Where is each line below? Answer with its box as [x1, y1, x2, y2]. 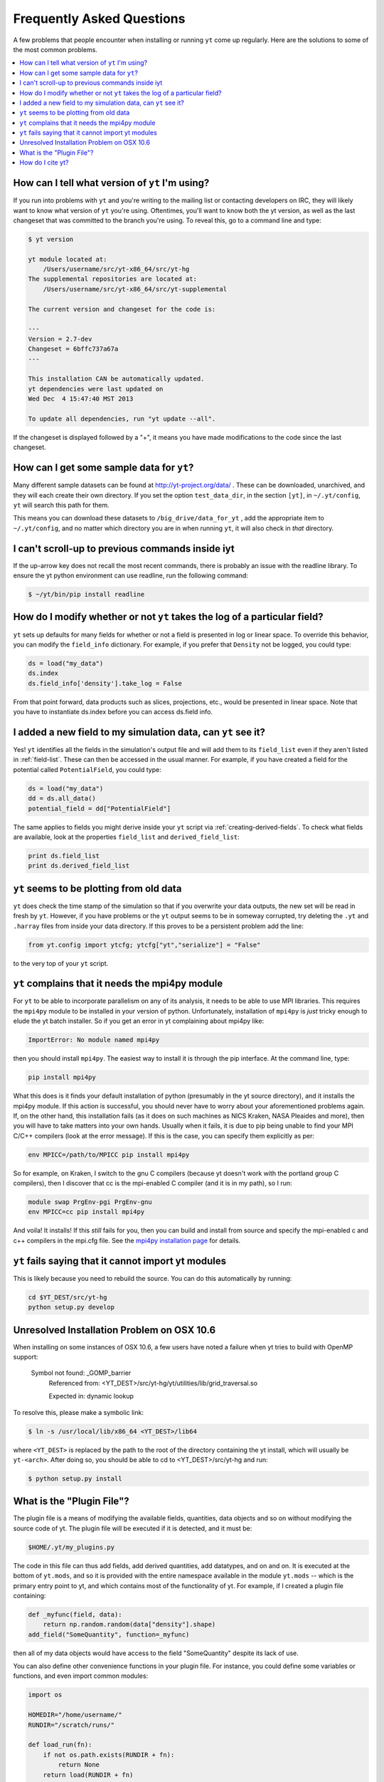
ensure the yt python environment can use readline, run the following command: [13, 571, 249, 580]
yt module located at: [28, 255, 107, 263]
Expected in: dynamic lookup [48, 1392, 134, 1401]
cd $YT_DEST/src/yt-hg [28, 1293, 107, 1301]
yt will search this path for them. [13, 501, 110, 509]
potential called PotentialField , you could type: [13, 765, 161, 773]
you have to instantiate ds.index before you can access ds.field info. [13, 708, 213, 716]
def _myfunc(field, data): [28, 1610, 122, 1618]
